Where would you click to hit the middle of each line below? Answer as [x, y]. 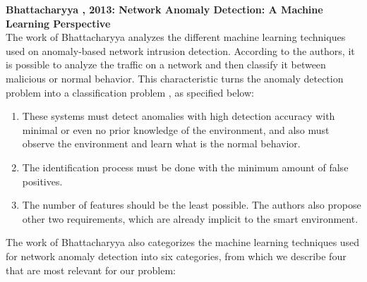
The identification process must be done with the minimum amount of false [185, 167]
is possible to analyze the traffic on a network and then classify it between [166, 65]
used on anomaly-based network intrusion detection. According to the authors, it [180, 50]
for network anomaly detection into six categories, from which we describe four [176, 256]
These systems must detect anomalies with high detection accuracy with [179, 116]
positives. [42, 181]
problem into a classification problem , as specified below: [130, 92]
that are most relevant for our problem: [91, 270]
